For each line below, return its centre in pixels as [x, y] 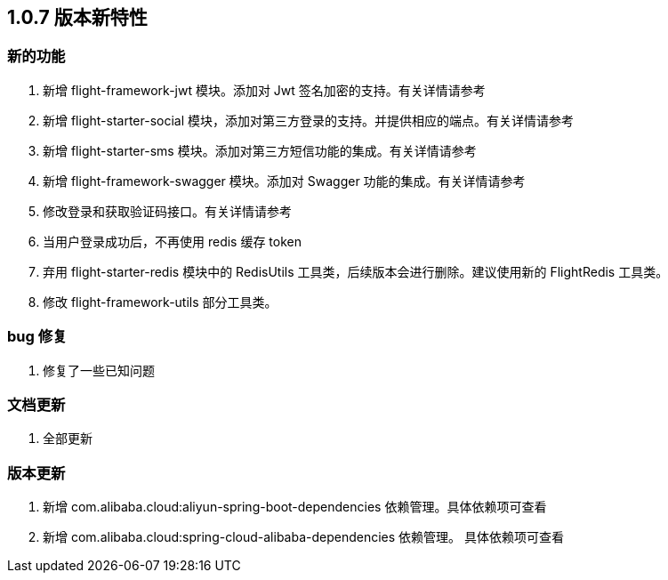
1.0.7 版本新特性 [77, 17]
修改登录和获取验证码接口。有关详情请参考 [167, 211]
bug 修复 [37, 337]
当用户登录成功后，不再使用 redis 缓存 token [173, 241]
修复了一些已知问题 [99, 370]
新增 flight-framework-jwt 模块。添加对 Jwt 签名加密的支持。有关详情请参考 [264, 90]
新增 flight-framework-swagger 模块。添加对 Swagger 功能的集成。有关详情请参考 [284, 181]
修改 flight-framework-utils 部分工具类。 [160, 302]
